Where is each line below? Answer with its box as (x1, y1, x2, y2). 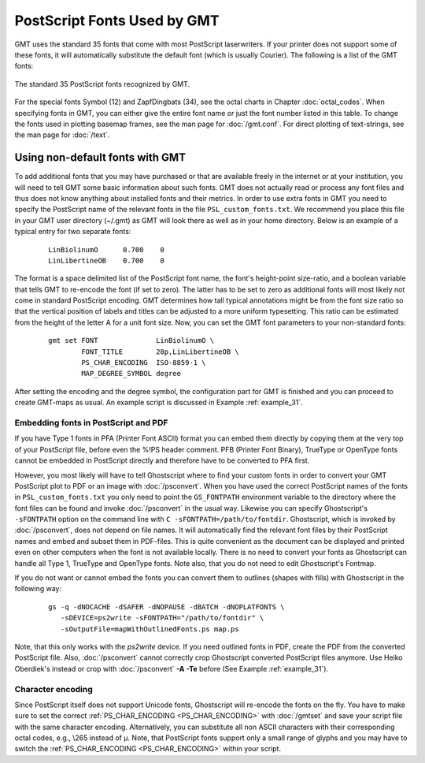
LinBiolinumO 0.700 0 (48, 245, 165, 254)
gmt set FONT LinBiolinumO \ (48, 336, 215, 345)
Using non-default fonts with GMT (14, 151, 187, 165)
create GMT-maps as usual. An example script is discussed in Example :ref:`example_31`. (14, 398, 303, 408)
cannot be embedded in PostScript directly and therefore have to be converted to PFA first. (14, 456, 310, 465)
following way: (14, 584, 62, 594)
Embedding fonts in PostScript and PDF (14, 417, 168, 428)
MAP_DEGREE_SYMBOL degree (81, 369, 181, 378)
